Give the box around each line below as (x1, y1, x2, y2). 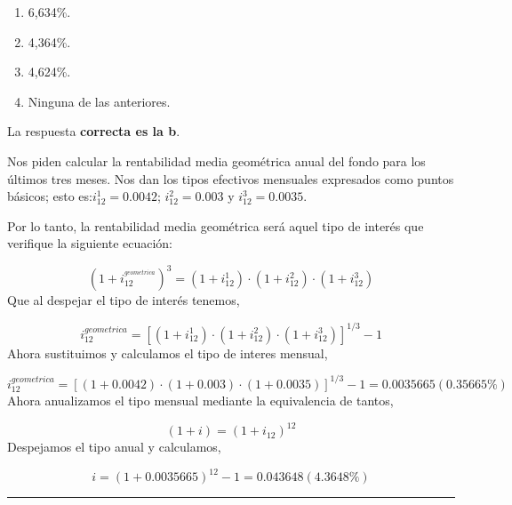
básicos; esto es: (7, 187, 92, 205)
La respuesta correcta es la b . (7, 122, 180, 140)
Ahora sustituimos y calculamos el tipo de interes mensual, (7, 343, 328, 362)
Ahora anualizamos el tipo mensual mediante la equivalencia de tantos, (7, 391, 394, 410)
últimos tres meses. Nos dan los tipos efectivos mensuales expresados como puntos (7, 169, 454, 188)
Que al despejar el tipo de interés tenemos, (7, 291, 240, 309)
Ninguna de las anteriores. (28, 92, 171, 110)
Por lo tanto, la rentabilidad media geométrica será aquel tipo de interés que (7, 216, 424, 235)
